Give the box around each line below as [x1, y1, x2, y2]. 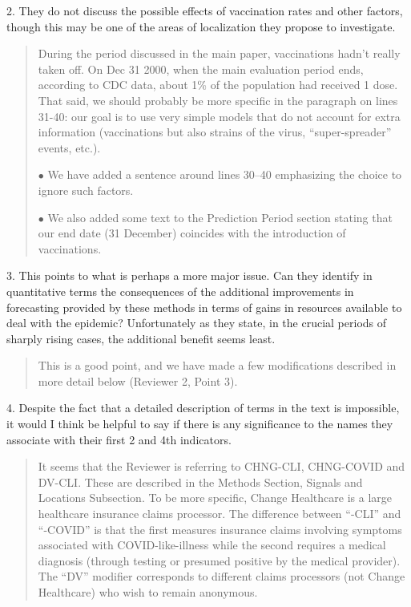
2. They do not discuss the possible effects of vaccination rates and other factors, [6, 2, 403, 18]
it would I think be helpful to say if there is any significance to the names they [6, 415, 393, 432]
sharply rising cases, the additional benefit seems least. [6, 330, 276, 346]
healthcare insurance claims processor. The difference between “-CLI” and [38, 505, 401, 522]
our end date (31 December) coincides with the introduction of [38, 225, 346, 241]
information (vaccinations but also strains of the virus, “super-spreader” [38, 123, 392, 140]
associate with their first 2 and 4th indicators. [6, 431, 232, 447]
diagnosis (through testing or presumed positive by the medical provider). [38, 552, 401, 569]
